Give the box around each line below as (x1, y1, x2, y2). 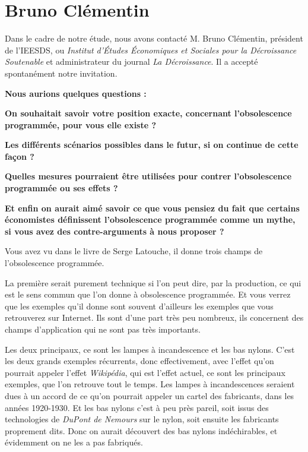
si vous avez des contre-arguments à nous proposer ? (5, 225, 224, 237)
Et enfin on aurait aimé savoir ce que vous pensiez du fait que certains (5, 201, 300, 214)
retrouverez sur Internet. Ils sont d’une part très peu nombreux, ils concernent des (5, 311, 304, 324)
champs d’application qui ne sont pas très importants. (5, 323, 201, 335)
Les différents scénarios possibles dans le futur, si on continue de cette (5, 138, 299, 151)
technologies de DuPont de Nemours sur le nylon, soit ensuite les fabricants (5, 413, 279, 425)
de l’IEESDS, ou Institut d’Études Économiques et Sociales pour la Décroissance (5, 43, 297, 56)
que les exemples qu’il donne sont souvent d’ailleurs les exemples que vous (5, 299, 274, 312)
